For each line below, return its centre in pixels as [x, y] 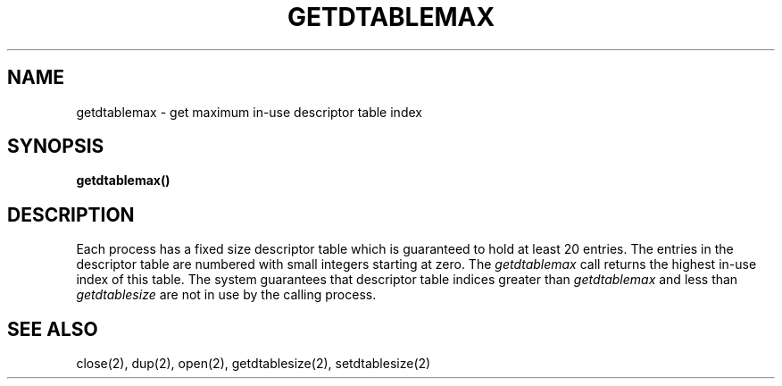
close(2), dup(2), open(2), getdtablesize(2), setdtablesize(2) [254, 364]
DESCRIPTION [71, 214]
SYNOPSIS [56, 147]
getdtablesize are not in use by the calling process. [226, 295]
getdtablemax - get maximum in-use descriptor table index [249, 112]
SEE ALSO [53, 329]
